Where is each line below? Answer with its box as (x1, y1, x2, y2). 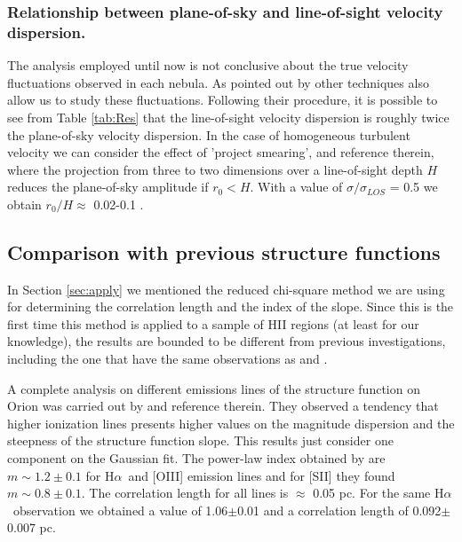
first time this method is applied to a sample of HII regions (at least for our (7, 314, 419, 333)
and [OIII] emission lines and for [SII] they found (128, 466, 395, 484)
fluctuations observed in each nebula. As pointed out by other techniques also (7, 73, 429, 91)
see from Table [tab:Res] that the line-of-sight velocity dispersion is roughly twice (7, 107, 450, 126)
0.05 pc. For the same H (313, 483, 444, 502)
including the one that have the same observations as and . (7, 350, 328, 368)
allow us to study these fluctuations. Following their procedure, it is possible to (7, 90, 438, 109)
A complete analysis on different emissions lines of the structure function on (7, 379, 420, 397)
